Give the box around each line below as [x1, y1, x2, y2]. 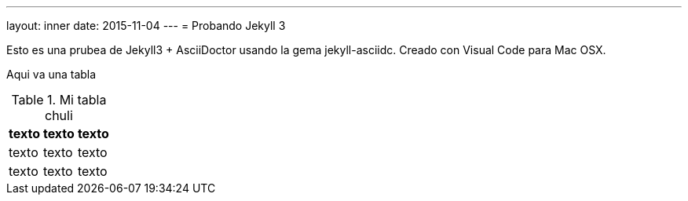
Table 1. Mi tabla [11, 92, 107, 108]
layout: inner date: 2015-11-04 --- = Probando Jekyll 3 [6, 19, 286, 32]
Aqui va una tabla [6, 68, 97, 81]
